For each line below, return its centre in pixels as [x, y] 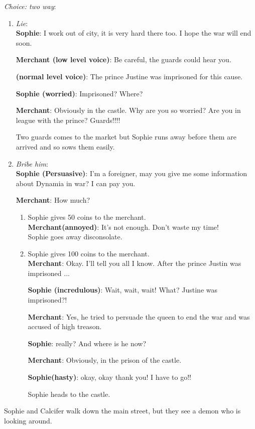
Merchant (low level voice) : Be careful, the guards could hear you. [123, 59]
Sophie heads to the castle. [69, 394]
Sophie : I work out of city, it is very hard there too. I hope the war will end [134, 33]
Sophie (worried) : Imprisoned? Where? [79, 93]
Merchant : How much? [53, 200]
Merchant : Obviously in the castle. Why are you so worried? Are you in [128, 110]
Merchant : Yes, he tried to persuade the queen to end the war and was [139, 316]
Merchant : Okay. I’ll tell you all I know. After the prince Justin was [135, 263]
